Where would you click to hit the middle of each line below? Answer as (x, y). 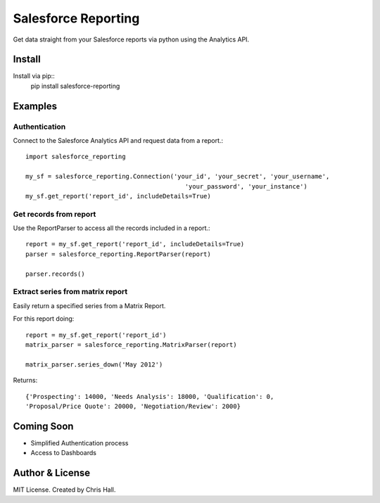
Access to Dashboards (63, 453)
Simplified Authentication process (80, 442)
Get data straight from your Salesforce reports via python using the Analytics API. (131, 39)
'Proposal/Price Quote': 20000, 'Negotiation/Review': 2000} (133, 406)
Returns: (25, 381)
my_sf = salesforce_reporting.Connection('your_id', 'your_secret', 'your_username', (178, 177)
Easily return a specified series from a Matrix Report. (89, 305)
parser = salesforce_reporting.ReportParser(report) (118, 254)
